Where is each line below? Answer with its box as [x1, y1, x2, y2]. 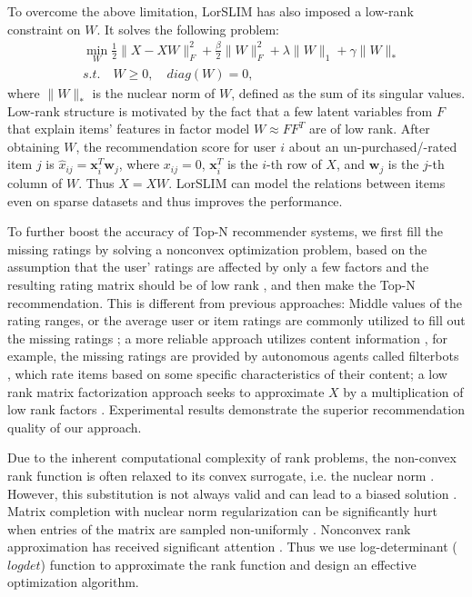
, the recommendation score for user [75, 136, 276, 155]
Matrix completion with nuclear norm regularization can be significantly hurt [7, 502, 437, 521]
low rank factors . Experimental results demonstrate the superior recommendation [7, 400, 465, 419]
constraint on [7, 19, 81, 38]
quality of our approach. [7, 417, 142, 436]
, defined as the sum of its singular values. [231, 83, 466, 102]
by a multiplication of [343, 382, 464, 401]
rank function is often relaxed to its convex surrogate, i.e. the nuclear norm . [7, 465, 435, 484]
